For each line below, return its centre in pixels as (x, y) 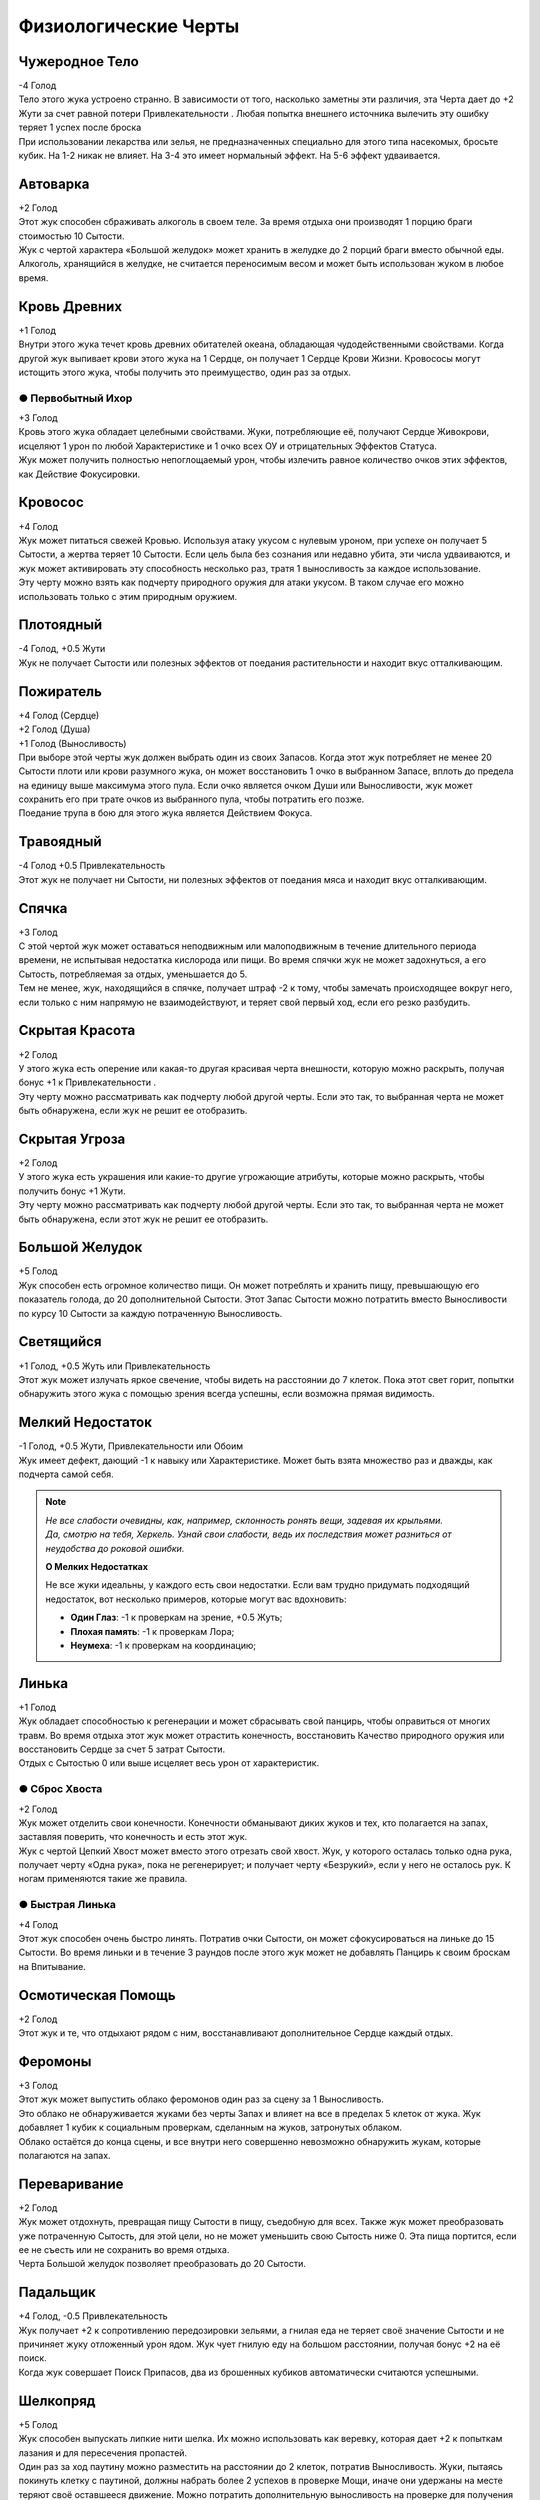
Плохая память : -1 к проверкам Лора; (152, 1631)
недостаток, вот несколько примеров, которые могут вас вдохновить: (196, 1599)
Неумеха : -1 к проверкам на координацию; (163, 1645)
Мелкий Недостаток (85, 1422)
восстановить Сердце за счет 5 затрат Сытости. (122, 1749)
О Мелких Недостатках (97, 1566)
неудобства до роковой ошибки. (115, 1548)
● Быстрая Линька (67, 1905)
